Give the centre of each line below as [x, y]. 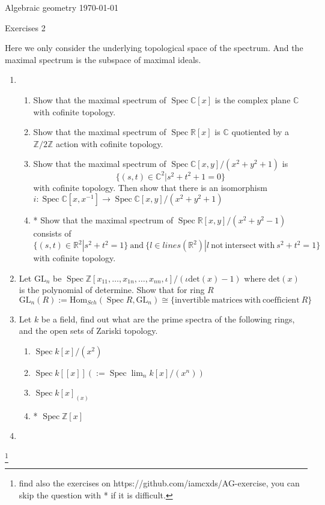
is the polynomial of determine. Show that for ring [112, 290]
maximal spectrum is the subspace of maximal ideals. [103, 59]
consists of [52, 233]
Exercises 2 [25, 27]
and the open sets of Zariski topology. [88, 331]
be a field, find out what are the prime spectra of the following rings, [168, 319]
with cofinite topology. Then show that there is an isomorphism [150, 187]
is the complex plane [253, 99]
